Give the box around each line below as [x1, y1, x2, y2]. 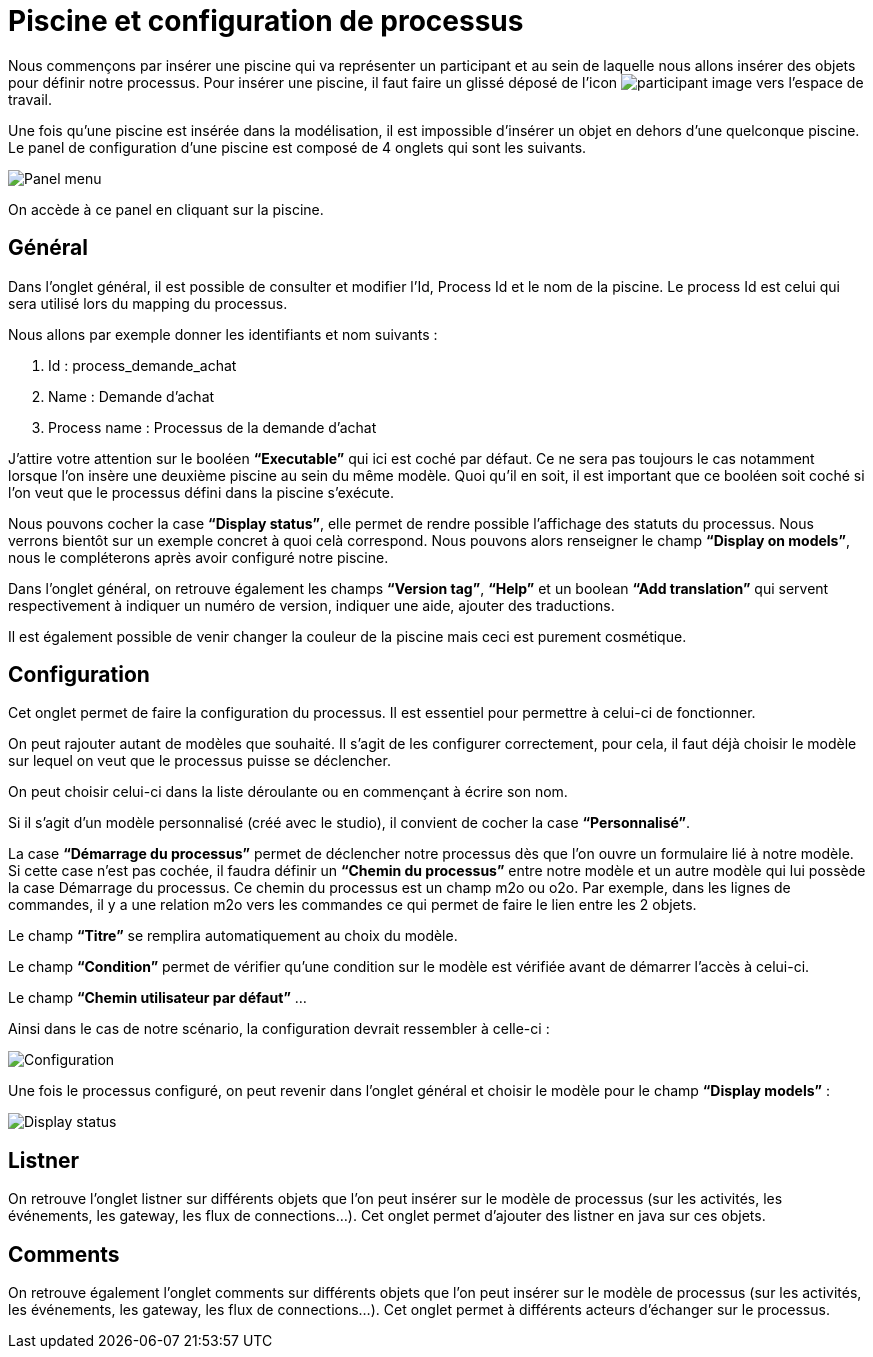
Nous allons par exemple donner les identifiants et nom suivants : [8, 325, 438, 343]
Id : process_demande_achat [48, 356, 237, 374]
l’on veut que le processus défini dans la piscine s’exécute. [8, 483, 394, 501]
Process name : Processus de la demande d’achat [48, 418, 377, 436]
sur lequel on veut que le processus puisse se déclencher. [8, 752, 391, 770]
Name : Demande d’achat [48, 387, 215, 405]
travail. [8, 90, 52, 108]
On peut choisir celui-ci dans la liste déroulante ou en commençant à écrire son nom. [8, 783, 568, 801]
